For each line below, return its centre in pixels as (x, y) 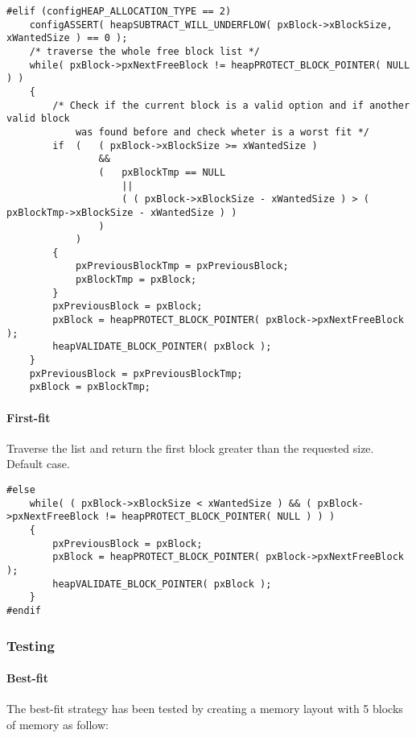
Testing (31, 645)
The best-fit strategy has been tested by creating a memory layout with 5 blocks (205, 709)
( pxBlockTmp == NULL (162, 172)
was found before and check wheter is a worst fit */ (222, 132)
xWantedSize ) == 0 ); (67, 38)
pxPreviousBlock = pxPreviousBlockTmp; (136, 373)
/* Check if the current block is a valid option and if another (231, 105)
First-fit (29, 417)
